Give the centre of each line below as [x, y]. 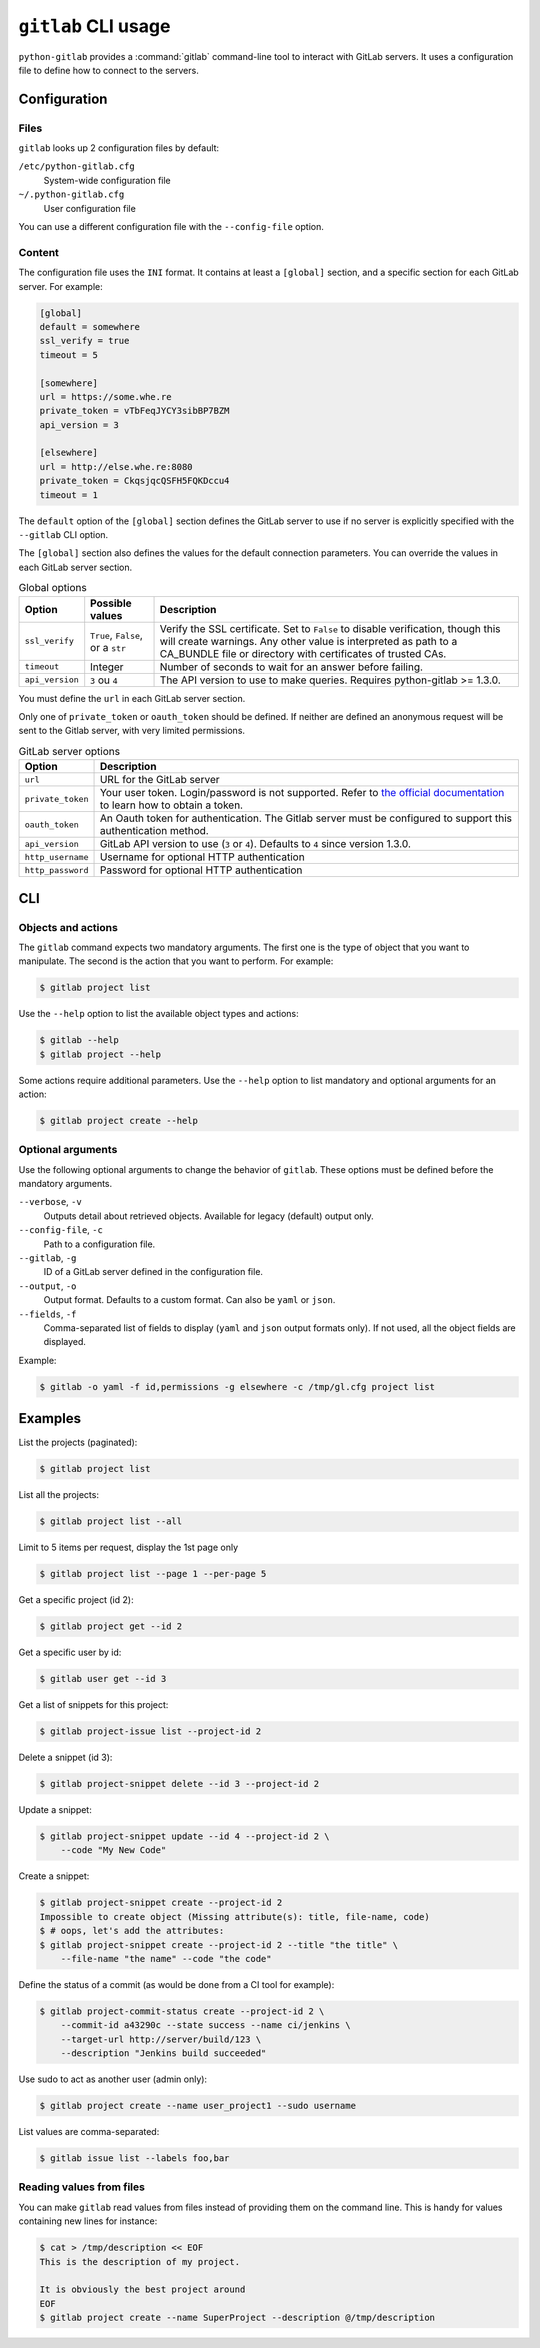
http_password [56, 870]
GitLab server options [69, 751]
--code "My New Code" [113, 1850]
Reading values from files [81, 2187]
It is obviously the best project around [142, 2289]
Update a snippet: [55, 1810]
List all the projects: [59, 1495]
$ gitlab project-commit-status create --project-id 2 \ [182, 2011]
